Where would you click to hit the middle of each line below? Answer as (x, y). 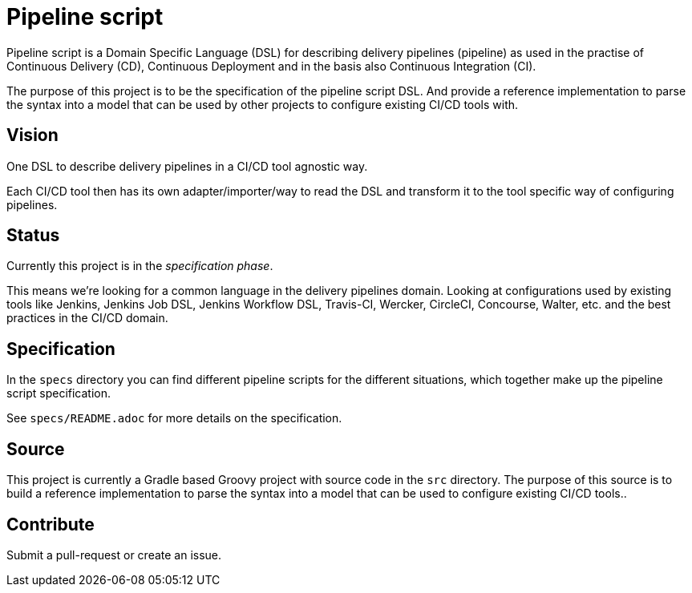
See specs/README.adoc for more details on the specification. (174, 418)
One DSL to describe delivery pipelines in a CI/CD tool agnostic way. (187, 166)
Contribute (51, 524)
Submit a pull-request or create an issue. (114, 555)
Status (33, 236)
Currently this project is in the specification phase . (140, 266)
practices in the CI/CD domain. (87, 318)
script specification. (59, 393)
